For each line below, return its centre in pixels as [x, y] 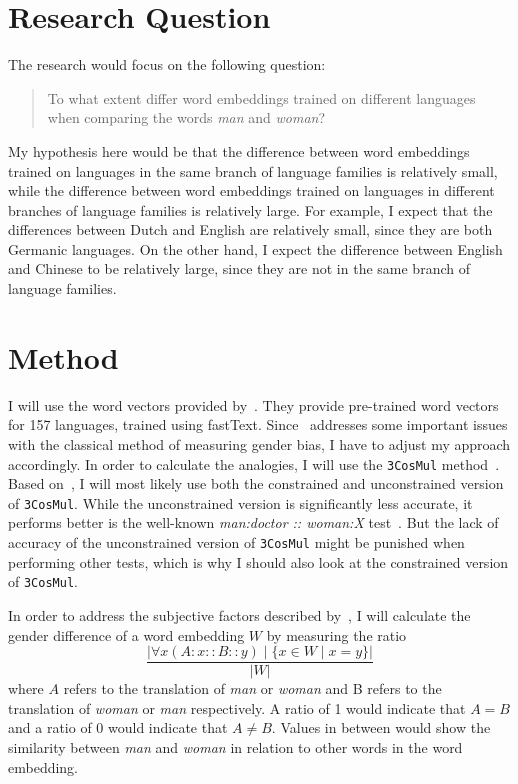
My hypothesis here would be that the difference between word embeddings [239, 150]
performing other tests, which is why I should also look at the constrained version [258, 561]
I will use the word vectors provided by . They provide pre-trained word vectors [253, 404]
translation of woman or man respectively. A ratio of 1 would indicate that [237, 707]
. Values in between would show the [381, 727]
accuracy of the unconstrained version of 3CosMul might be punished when [236, 542]
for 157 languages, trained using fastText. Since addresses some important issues [258, 424]
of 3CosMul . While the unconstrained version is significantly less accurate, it [240, 502]
